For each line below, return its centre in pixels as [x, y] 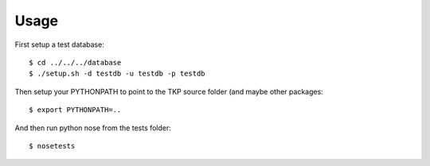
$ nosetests [52, 146]
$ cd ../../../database [75, 62]
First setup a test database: [60, 44]
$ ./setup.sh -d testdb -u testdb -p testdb [117, 74]
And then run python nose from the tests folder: [93, 128]
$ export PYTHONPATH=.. [75, 110]
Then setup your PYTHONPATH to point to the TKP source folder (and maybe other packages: [169, 91]
